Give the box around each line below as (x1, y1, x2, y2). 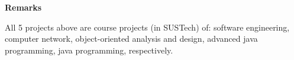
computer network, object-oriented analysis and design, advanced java (5, 32, 258, 45)
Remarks (5, 1, 42, 13)
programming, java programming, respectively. (5, 44, 173, 56)
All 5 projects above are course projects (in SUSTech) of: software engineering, (5, 21, 290, 33)
